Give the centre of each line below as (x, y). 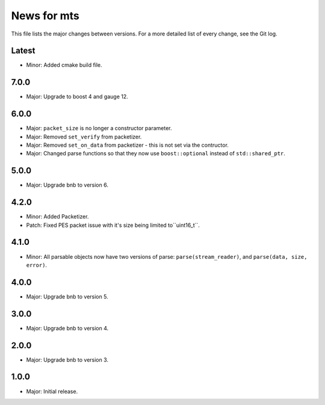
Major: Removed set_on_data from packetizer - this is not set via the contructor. (127, 145)
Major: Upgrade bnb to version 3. (67, 360)
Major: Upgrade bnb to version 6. (67, 185)
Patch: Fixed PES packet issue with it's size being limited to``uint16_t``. (113, 225)
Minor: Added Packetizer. (57, 217)
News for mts (45, 16)
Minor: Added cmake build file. (64, 65)
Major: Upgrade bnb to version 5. (67, 296)
